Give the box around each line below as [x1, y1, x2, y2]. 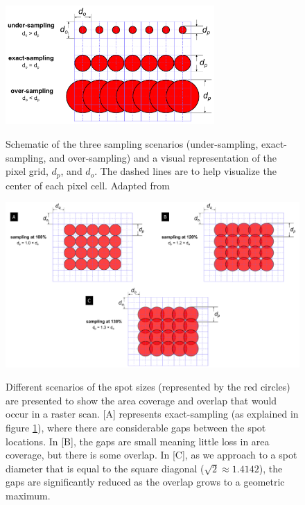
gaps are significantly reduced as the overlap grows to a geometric [6, 474, 285, 489]
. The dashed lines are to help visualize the [94, 164, 277, 178]
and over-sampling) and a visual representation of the [49, 150, 277, 164]
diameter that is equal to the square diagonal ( [6, 461, 204, 475]
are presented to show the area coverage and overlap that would [6, 393, 277, 407]
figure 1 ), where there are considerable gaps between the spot [6, 420, 266, 435]
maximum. [6, 488, 51, 503]
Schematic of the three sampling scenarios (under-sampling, [6, 136, 259, 151]
